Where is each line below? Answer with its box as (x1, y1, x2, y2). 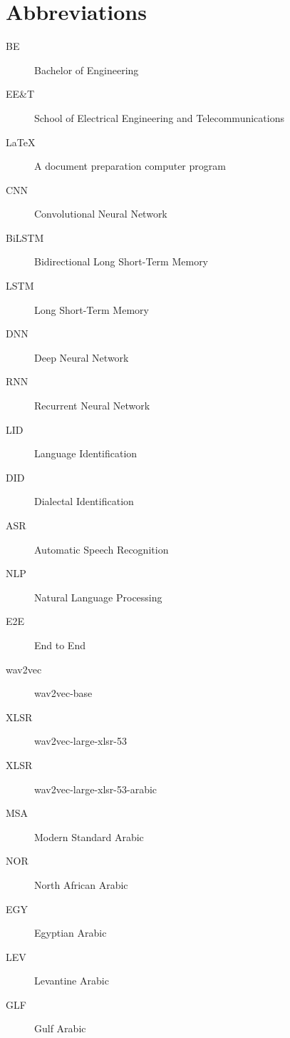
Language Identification (34, 446, 138, 461)
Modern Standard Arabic (34, 829, 144, 844)
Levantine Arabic (34, 973, 109, 988)
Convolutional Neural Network (34, 206, 167, 221)
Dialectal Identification (34, 494, 134, 509)
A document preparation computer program (34, 158, 226, 173)
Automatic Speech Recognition (34, 541, 169, 556)
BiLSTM (6, 230, 44, 245)
